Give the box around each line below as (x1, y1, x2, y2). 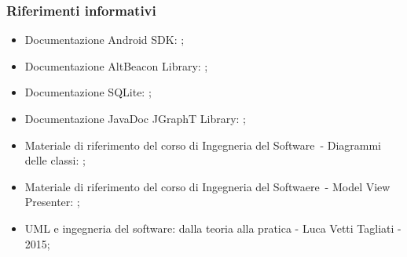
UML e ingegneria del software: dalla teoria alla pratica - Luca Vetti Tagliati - (24, 219, 401, 236)
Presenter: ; (24, 194, 80, 210)
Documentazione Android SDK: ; (24, 31, 185, 48)
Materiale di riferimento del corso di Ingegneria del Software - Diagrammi (24, 136, 382, 153)
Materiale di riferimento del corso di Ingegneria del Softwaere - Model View (24, 178, 390, 194)
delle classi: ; (24, 152, 86, 168)
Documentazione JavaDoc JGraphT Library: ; (24, 110, 246, 126)
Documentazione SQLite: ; (24, 84, 152, 100)
